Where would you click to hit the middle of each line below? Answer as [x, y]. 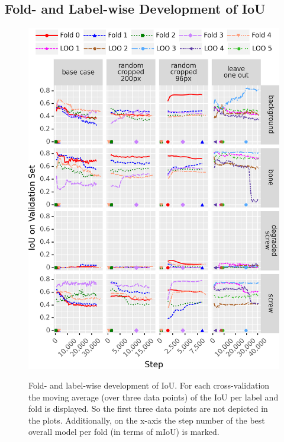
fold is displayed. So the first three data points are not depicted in [148, 408]
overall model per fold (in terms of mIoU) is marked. [124, 432]
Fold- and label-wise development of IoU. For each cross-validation [149, 385]
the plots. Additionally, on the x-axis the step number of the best [147, 420]
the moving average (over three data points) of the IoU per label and [154, 397]
